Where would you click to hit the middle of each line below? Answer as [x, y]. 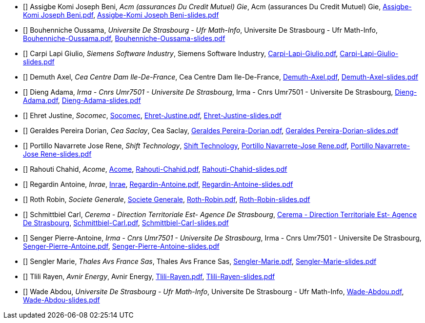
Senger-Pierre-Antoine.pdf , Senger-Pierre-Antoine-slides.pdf [121, 246]
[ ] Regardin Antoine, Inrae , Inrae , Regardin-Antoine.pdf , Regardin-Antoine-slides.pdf [158, 184]
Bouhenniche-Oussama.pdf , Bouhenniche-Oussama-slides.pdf [124, 38]
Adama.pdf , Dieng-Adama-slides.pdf [82, 100]
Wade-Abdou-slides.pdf [61, 300]
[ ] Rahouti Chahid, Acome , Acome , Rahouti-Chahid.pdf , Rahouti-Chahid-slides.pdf [155, 169]
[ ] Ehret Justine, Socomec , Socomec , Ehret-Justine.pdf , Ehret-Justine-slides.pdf [152, 115]
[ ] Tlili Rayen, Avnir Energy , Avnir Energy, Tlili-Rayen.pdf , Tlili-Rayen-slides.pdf [149, 276]
